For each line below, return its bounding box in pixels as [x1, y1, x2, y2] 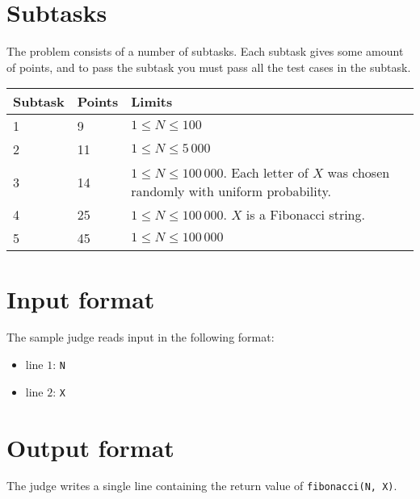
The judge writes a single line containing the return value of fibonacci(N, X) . [6, 477, 397, 494]
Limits [131, 92, 173, 111]
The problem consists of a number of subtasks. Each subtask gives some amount [6, 43, 404, 60]
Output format [6, 430, 174, 463]
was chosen [327, 163, 390, 182]
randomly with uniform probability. [131, 182, 332, 201]
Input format [6, 282, 155, 315]
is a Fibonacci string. [246, 205, 365, 224]
